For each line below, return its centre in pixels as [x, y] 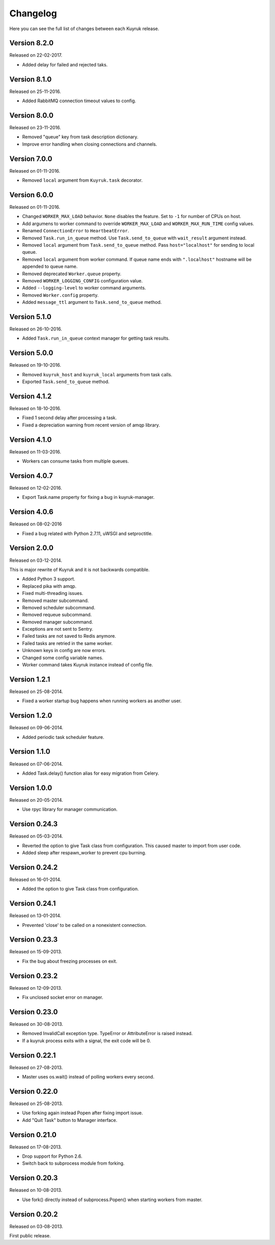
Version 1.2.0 [31, 716]
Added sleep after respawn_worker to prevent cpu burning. [84, 852]
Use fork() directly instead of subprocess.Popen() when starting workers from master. [112, 1200]
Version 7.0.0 [31, 159]
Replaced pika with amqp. [49, 586]
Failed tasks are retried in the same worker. [67, 643]
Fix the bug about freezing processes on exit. [70, 961]
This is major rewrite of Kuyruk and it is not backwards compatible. [79, 569]
